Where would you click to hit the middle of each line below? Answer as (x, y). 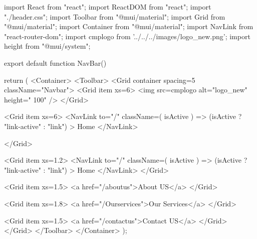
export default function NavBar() (55, 63)
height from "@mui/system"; (47, 46)
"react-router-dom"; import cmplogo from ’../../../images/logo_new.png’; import (127, 36)
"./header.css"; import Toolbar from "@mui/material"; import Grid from (115, 16)
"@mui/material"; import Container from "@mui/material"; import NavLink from (129, 26)
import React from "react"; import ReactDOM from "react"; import (108, 7)
